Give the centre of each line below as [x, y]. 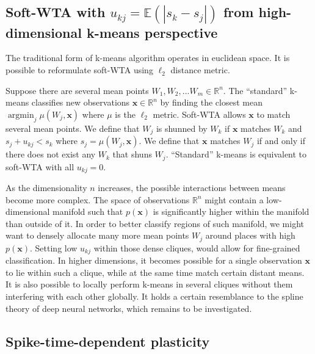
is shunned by [182, 128]
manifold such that [88, 211]
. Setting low [54, 247]
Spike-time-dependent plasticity [108, 341]
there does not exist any [51, 154]
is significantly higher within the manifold [231, 211]
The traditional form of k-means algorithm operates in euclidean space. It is [148, 58]
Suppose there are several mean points [77, 90]
